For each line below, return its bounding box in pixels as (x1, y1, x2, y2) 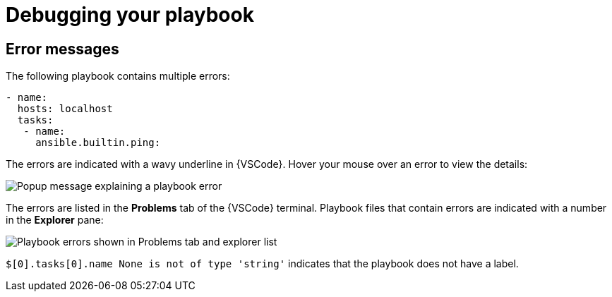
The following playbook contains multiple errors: (6, 70, 230, 83)
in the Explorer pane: (6, 214, 104, 226)
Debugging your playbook (6, 3, 254, 27)
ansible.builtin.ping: (35, 137, 161, 149)
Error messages (6, 40, 119, 58)
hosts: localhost (17, 103, 113, 115)
